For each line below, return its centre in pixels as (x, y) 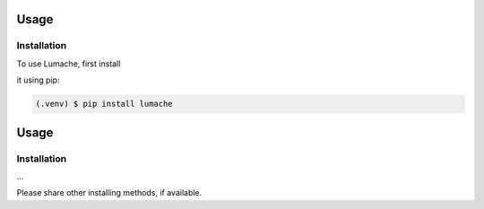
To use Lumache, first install (69, 64)
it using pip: (38, 80)
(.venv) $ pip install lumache (104, 104)
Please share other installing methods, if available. (109, 193)
